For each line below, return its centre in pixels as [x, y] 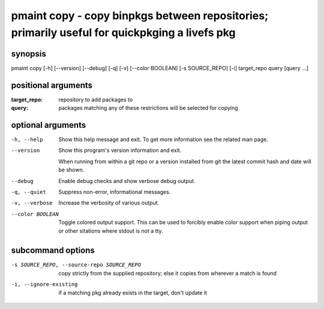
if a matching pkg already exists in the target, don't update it [133, 292]
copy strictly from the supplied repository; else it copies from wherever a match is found [168, 273]
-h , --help [27, 140]
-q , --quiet [28, 192]
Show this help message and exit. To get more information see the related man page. [163, 139]
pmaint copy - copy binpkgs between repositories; [140, 16]
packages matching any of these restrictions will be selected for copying [148, 108]
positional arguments [52, 85]
